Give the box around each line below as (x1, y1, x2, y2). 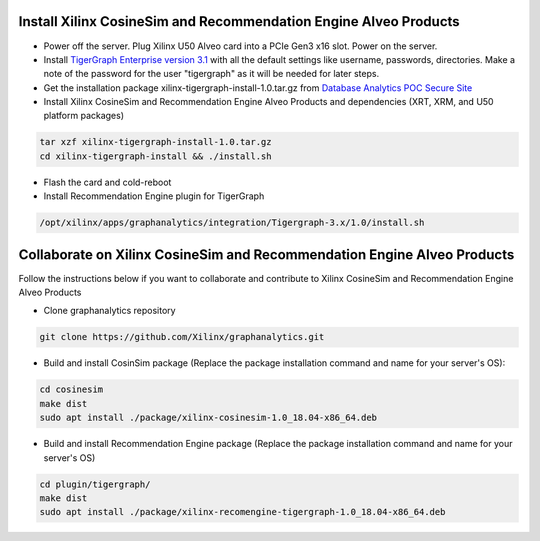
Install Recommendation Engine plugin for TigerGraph (43, 190, 265, 202)
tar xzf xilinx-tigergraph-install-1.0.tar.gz (39, 136, 272, 148)
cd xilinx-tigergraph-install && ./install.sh (39, 150, 272, 162)
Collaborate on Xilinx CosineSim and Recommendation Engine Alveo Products (18, 246, 515, 263)
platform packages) (43, 110, 125, 122)
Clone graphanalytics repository (43, 305, 176, 317)
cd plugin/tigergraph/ (39, 478, 151, 490)
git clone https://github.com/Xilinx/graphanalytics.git (39, 331, 325, 343)
